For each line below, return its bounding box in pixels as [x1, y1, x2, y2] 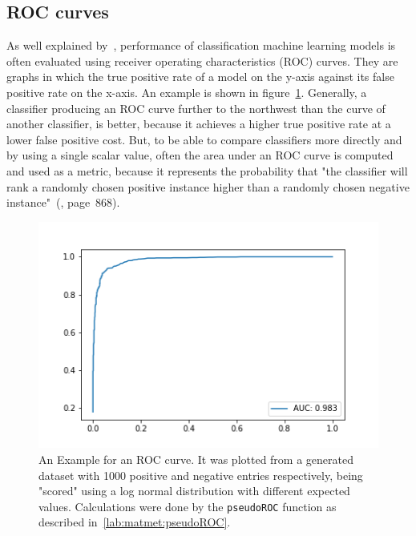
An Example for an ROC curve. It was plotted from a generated [38, 450, 353, 467]
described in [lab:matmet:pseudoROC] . [38, 514, 231, 530]
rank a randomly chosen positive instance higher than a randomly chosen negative [6, 178, 410, 195]
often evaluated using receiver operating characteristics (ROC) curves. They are [6, 52, 398, 69]
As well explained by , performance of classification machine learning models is [6, 37, 396, 54]
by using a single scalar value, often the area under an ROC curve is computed [6, 147, 394, 163]
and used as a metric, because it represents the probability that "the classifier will [6, 162, 408, 179]
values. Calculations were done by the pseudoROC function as [38, 498, 337, 514]
